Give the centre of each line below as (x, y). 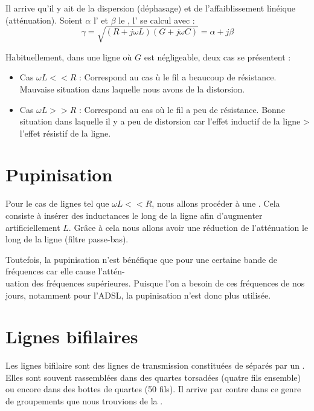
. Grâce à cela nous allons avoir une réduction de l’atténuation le (188, 227)
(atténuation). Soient (44, 20)
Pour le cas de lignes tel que (57, 203)
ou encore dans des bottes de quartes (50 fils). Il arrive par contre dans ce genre (153, 389)
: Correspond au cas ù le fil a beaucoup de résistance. (178, 77)
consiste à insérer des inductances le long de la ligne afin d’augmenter (134, 215)
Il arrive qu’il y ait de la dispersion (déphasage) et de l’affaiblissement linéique (151, 8)
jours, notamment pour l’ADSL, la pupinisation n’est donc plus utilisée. (138, 295)
